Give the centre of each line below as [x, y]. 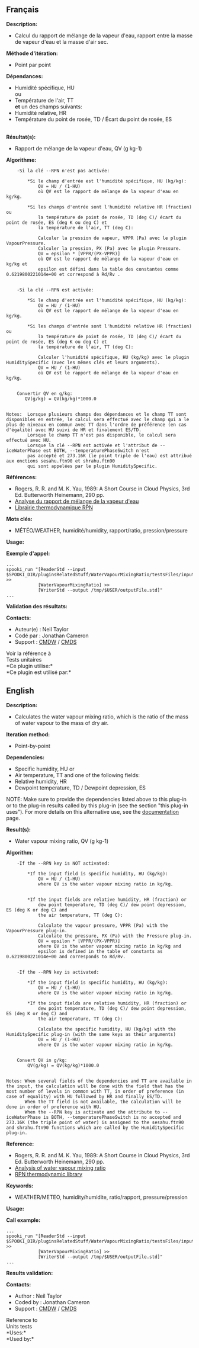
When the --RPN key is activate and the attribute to [92, 1112]
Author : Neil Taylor [38, 1296]
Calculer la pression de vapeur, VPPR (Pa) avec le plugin [112, 238]
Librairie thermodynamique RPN [54, 507]
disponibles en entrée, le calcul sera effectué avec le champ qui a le [98, 419]
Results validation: [30, 1273]
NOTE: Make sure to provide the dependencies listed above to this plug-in [96, 799]
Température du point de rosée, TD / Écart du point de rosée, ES [93, 119]
